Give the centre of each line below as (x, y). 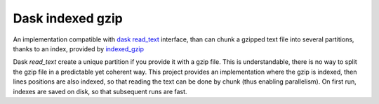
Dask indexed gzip (68, 18)
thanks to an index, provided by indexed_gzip (78, 48)
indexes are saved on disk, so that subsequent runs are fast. (100, 91)
